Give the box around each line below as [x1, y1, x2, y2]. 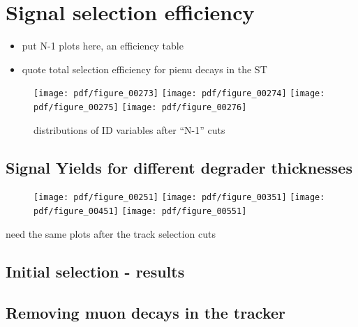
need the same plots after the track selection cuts [6, 226, 216, 241]
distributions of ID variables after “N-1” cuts [33, 122, 225, 137]
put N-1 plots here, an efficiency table [22, 38, 184, 53]
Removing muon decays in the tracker [6, 301, 286, 323]
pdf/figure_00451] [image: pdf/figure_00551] [33, 206, 247, 217]
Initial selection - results [6, 260, 185, 282]
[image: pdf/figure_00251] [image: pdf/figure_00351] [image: [33, 192, 325, 203]
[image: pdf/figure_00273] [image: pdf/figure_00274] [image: [33, 89, 325, 99]
